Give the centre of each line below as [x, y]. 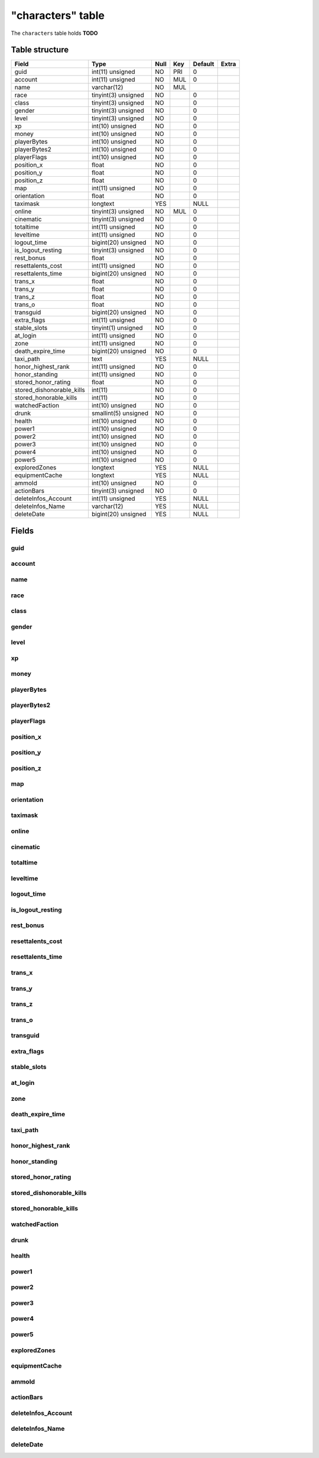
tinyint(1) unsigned [117, 328]
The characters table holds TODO [54, 33]
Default [204, 64]
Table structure [40, 50]
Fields [22, 531]
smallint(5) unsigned [120, 413]
